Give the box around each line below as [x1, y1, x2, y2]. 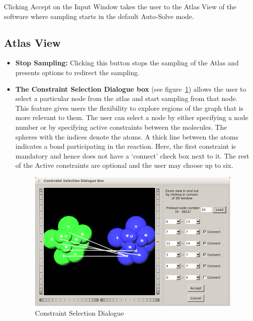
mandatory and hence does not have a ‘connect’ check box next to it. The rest [15, 150, 250, 160]
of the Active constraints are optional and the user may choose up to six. [15, 160, 234, 170]
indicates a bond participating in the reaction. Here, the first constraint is [15, 141, 236, 151]
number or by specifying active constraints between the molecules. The [15, 121, 227, 132]
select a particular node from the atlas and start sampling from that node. [15, 93, 238, 103]
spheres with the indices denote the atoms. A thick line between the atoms [15, 131, 238, 141]
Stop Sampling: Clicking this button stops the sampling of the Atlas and [15, 58, 239, 68]
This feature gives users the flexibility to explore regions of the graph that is [15, 102, 244, 113]
